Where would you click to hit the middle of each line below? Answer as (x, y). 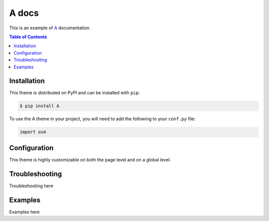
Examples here (24, 212)
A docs (24, 13)
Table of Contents (28, 37)
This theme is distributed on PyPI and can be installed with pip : (74, 93)
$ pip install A (40, 106)
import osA (33, 132)
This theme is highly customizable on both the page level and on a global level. (90, 159)
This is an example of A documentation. (50, 28)
